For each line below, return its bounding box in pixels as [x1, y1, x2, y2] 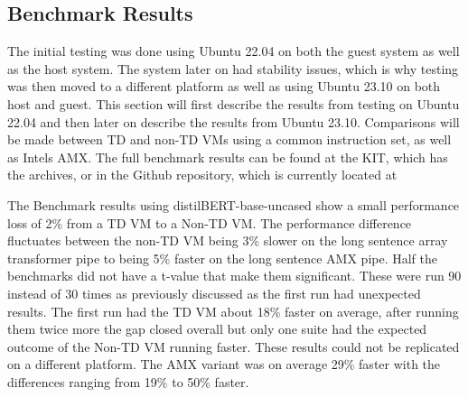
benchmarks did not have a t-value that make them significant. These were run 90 [7, 266, 462, 285]
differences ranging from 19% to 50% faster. [7, 372, 249, 391]
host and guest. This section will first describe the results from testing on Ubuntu [7, 94, 460, 113]
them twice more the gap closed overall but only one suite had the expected [7, 319, 427, 338]
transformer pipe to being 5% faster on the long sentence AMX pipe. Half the [7, 248, 437, 267]
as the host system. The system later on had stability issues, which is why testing [7, 59, 459, 78]
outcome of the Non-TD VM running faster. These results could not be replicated [7, 337, 460, 355]
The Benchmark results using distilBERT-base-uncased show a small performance [7, 195, 460, 214]
